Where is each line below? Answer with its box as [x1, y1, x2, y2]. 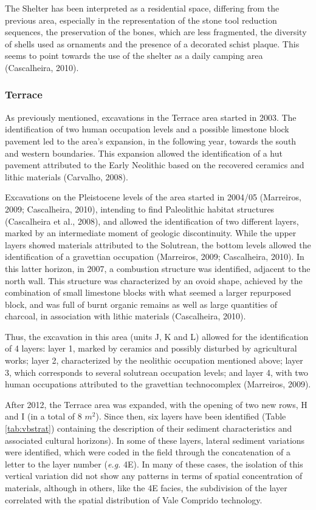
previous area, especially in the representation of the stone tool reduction [5, 13, 277, 26]
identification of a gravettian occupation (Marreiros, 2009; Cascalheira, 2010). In [5, 250, 304, 263]
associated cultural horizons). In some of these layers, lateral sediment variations [5, 433, 305, 446]
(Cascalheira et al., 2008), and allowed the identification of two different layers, [5, 214, 299, 227]
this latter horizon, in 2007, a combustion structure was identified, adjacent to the [5, 262, 311, 274]
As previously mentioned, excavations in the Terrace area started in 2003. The [5, 110, 297, 123]
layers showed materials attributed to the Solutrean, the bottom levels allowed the [5, 238, 311, 251]
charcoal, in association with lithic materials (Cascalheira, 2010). [5, 310, 246, 322]
